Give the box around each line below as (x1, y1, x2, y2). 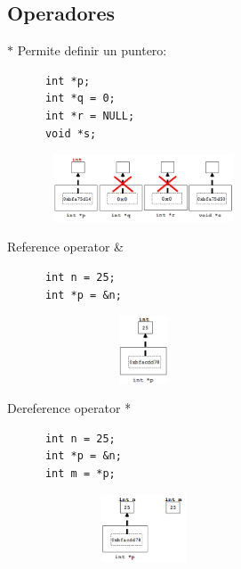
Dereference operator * (7, 399, 132, 417)
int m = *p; (44, 467, 116, 481)
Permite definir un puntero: (17, 41, 167, 60)
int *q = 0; (44, 92, 116, 105)
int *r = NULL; (44, 109, 135, 122)
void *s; (44, 127, 97, 140)
